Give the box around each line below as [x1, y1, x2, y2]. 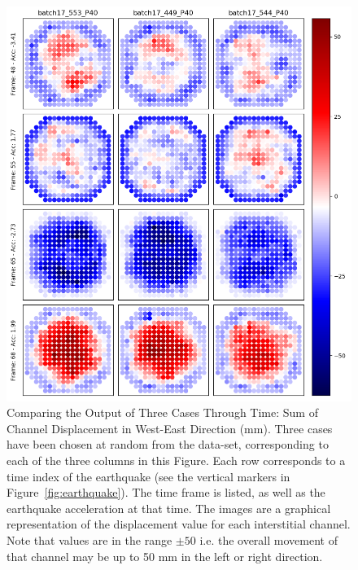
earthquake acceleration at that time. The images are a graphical [7, 499, 331, 516]
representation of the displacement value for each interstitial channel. [7, 515, 351, 533]
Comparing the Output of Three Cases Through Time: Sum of [7, 404, 318, 421]
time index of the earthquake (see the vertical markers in [7, 467, 290, 484]
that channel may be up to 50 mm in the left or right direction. [7, 547, 323, 564]
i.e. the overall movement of [199, 531, 338, 548]
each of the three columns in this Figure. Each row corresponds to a [7, 451, 346, 468]
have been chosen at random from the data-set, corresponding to [7, 436, 329, 453]
